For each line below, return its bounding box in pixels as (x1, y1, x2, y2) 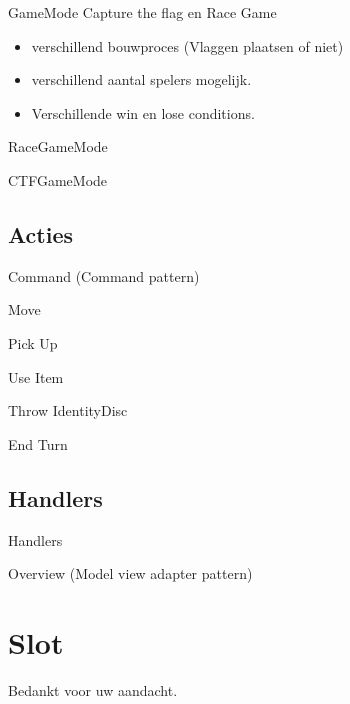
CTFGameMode (8, 169, 108, 190)
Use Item (8, 366, 64, 387)
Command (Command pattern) (8, 265, 200, 286)
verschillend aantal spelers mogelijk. (31, 69, 252, 90)
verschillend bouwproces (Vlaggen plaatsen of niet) (31, 35, 344, 56)
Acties (8, 218, 73, 249)
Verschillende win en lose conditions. (31, 102, 255, 123)
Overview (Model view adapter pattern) (8, 563, 253, 584)
